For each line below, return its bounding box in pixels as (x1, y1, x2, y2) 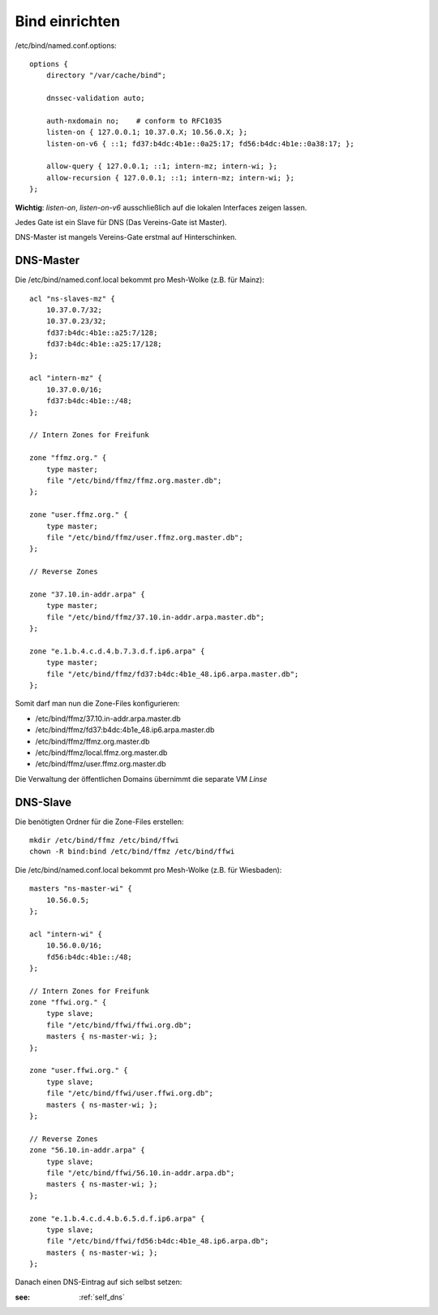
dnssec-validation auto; (45, 93, 145, 103)
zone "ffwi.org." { (29, 998, 107, 1007)
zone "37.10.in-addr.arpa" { (29, 589, 145, 599)
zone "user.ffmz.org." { (29, 510, 128, 519)
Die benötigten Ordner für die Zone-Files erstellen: (15, 817, 184, 827)
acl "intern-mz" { (29, 374, 103, 383)
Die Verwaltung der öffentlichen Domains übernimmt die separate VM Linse (15, 774, 268, 783)
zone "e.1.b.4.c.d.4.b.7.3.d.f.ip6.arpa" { (29, 646, 205, 656)
